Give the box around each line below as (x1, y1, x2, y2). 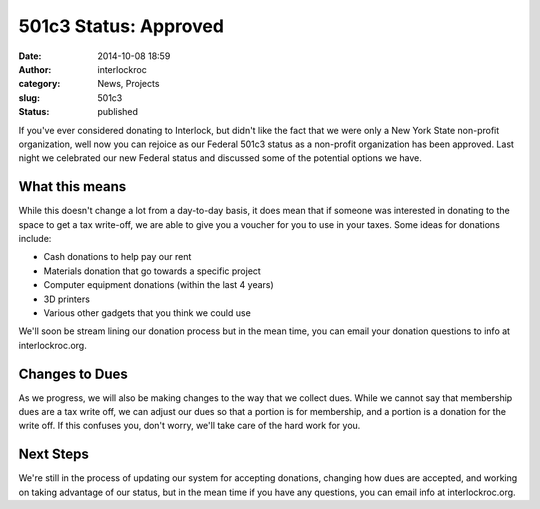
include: (18, 232, 52, 244)
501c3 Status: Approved (18, 15, 225, 37)
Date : (18, 50, 42, 62)
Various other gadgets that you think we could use (43, 306, 252, 319)
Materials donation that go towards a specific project (43, 265, 262, 277)
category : (18, 78, 61, 90)
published (97, 106, 139, 118)
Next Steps (18, 446, 89, 463)
